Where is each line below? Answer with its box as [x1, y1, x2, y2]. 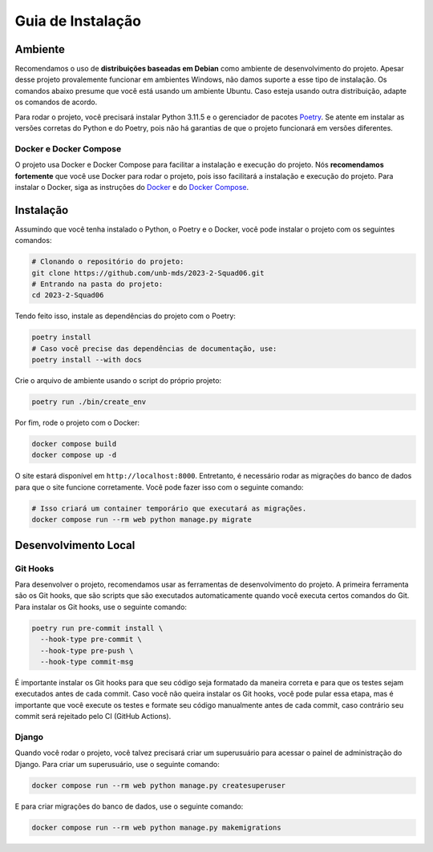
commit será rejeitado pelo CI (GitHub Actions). [14, 712, 172, 721]
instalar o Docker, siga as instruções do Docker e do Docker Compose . [14, 182, 249, 192]
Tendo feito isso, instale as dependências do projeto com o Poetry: [14, 311, 237, 321]
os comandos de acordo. [14, 97, 98, 107]
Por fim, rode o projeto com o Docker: [14, 418, 140, 428]
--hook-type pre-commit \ [40, 635, 142, 644]
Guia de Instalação [14, 12, 142, 30]
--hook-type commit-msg [40, 657, 134, 666]
